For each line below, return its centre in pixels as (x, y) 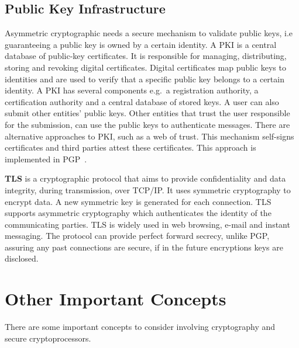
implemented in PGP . (46, 159)
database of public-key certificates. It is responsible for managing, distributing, (146, 56)
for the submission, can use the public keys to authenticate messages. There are (147, 124)
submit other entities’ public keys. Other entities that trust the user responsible (147, 113)
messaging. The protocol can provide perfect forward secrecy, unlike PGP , (137, 236)
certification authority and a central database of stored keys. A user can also (142, 101)
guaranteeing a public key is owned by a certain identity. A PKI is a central (141, 44)
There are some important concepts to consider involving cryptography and (140, 327)
